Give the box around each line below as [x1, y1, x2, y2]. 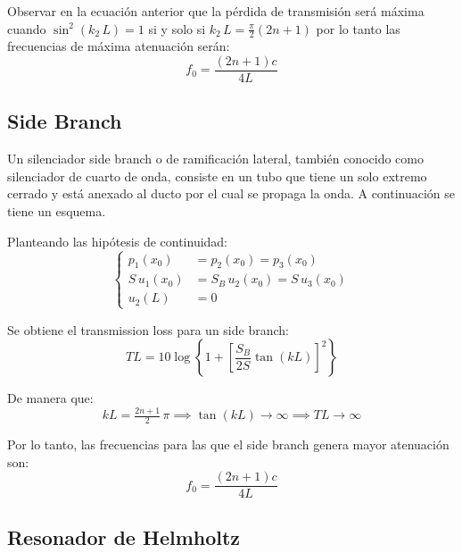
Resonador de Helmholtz [7, 523, 241, 550]
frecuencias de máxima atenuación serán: [7, 37, 230, 55]
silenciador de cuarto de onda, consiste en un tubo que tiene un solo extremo [7, 166, 427, 185]
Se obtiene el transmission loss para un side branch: [7, 320, 289, 339]
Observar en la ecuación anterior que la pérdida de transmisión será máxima [7, 2, 425, 20]
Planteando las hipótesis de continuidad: [7, 231, 228, 250]
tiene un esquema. [7, 202, 106, 221]
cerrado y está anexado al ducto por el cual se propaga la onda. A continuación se [7, 184, 456, 203]
